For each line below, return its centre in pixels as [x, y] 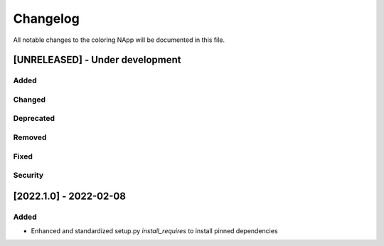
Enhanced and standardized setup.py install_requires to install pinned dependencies [154, 231]
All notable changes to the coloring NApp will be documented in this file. [119, 40]
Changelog [46, 18]
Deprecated [34, 119]
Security [28, 176]
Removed [30, 137]
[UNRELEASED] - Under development [97, 60]
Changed [30, 100]
